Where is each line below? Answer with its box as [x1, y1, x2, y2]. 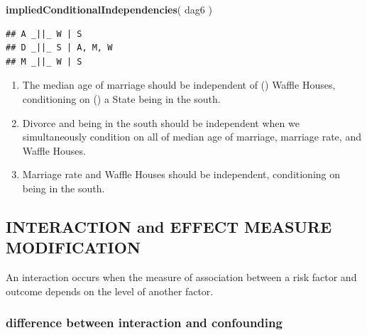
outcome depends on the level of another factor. [6, 283, 214, 298]
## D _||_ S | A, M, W [6, 43, 113, 53]
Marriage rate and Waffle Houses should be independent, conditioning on [22, 167, 341, 182]
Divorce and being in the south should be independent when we [22, 115, 300, 130]
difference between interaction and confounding [6, 314, 283, 331]
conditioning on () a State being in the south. [22, 91, 221, 106]
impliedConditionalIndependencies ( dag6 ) [6, 2, 212, 16]
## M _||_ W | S [6, 56, 82, 67]
